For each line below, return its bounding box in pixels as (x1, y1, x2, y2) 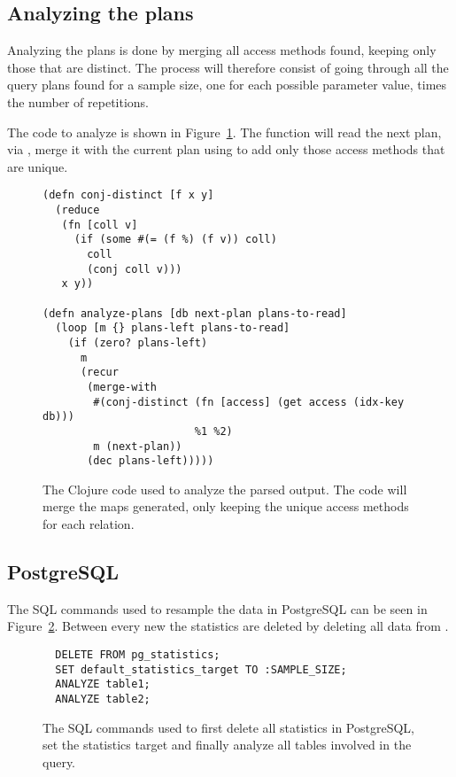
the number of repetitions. (7, 92, 150, 111)
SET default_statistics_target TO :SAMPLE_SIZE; (55, 663, 347, 676)
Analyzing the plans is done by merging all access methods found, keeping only (7, 41, 437, 59)
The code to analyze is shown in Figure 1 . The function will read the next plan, (7, 122, 442, 141)
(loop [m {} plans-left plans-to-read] (55, 322, 290, 335)
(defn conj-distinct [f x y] (43, 189, 214, 202)
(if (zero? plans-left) (67, 336, 208, 349)
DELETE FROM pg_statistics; (55, 649, 220, 661)
